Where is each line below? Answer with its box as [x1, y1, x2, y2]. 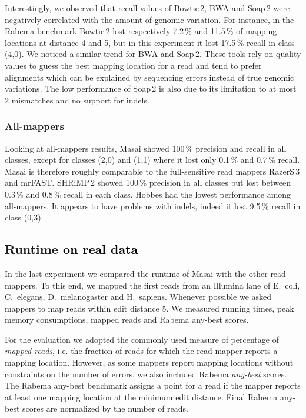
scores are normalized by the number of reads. [22, 402, 188, 414]
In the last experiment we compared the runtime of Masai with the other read [5, 267, 286, 279]
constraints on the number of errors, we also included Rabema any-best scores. [5, 367, 287, 380]
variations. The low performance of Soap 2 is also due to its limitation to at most [5, 82, 297, 95]
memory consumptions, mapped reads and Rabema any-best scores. [5, 313, 249, 326]
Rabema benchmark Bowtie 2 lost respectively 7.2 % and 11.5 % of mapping [5, 25, 277, 37]
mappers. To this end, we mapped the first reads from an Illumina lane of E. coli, [5, 279, 300, 291]
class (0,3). [5, 211, 44, 223]
